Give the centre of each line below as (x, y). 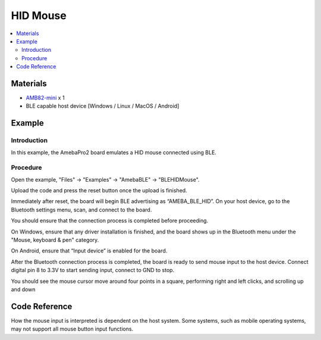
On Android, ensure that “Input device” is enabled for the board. (89, 251)
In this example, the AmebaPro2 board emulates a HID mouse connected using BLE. (114, 152)
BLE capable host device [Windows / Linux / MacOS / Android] (103, 106)
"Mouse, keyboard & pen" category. (55, 240)
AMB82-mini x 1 (45, 98)
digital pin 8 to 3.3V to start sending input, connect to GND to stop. (93, 270)
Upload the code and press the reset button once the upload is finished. (99, 191)
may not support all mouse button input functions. (72, 329)
